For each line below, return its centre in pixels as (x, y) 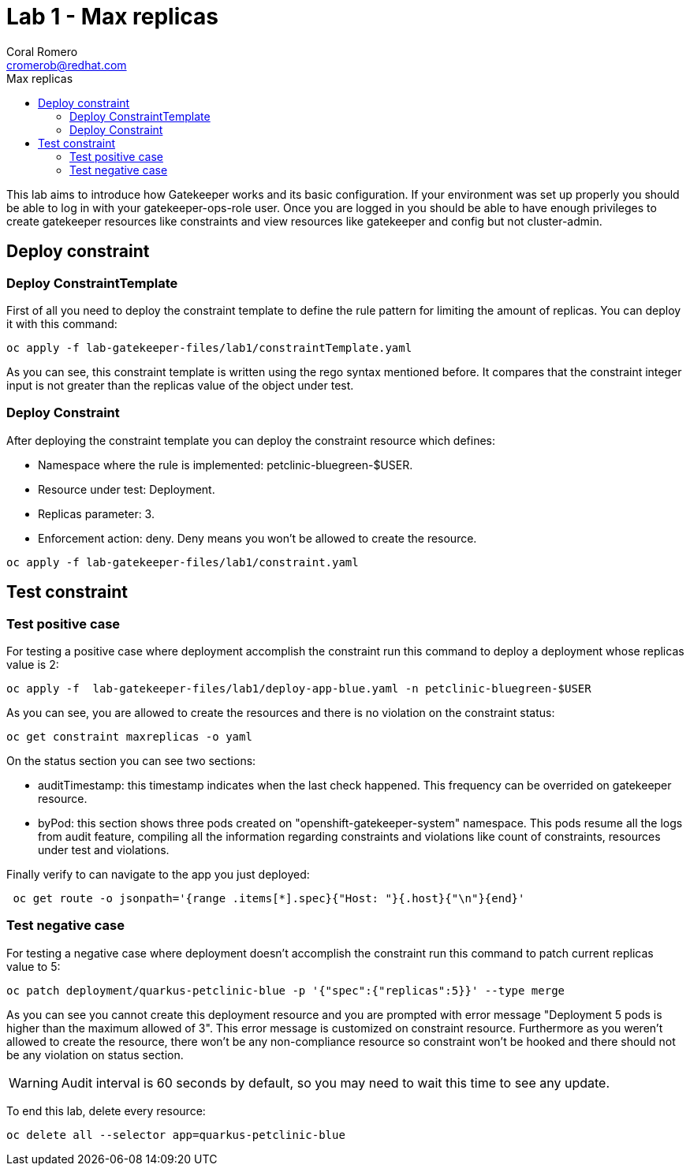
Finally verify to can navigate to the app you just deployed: (158, 874)
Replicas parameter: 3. (96, 513)
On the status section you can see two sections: (131, 760)
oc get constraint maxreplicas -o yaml (129, 736)
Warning (34, 1082)
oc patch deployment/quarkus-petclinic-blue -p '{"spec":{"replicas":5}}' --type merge (286, 990)
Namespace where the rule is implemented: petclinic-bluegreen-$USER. (226, 465)
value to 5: (34, 966)
